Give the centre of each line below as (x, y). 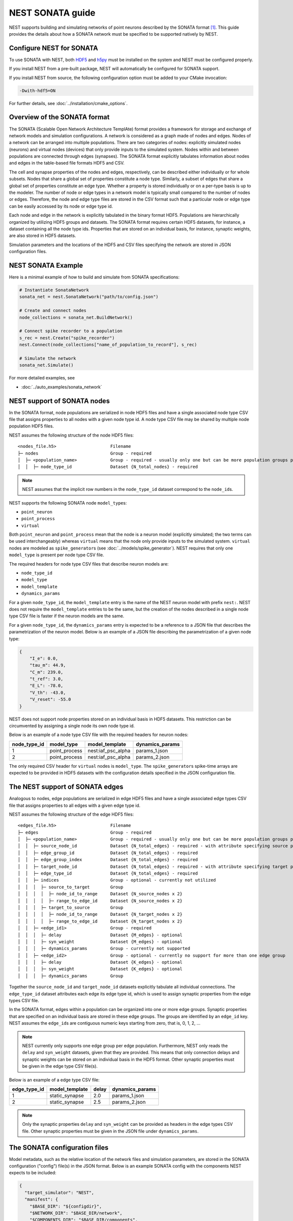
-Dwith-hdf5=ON (37, 91)
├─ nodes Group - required (85, 453)
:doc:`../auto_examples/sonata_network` (62, 387)
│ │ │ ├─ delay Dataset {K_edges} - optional (100, 962)
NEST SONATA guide (52, 13)
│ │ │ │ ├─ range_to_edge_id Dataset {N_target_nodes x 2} (100, 921)
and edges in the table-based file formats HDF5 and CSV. (67, 163)
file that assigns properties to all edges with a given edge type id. (75, 805)
